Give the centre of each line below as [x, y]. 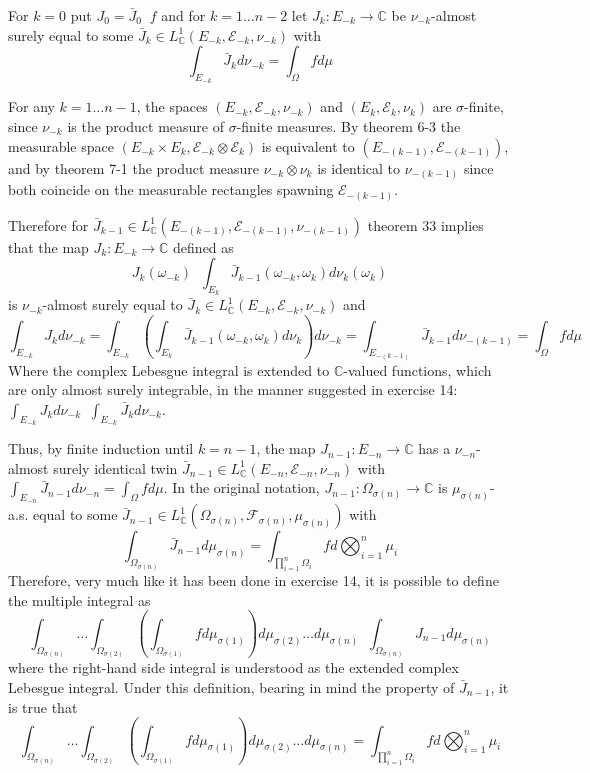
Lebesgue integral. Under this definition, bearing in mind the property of [231, 686]
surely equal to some [71, 34]
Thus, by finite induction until [101, 448]
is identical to [359, 167]
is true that [43, 706]
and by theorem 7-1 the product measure [134, 167]
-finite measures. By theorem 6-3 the [348, 125]
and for [183, 15]
